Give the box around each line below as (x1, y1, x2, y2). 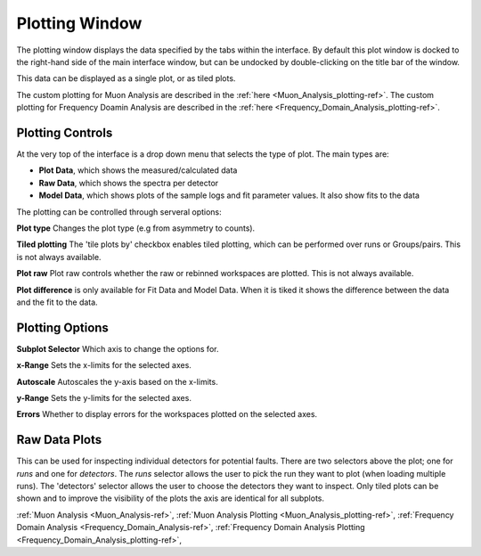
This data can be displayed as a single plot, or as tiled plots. (16, 73, 236, 84)
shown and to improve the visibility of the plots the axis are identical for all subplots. (16, 493, 325, 503)
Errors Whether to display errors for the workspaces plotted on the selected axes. (16, 409, 318, 420)
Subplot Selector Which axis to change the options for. (16, 343, 219, 354)
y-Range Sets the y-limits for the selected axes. (16, 393, 192, 403)
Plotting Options (16, 320, 109, 335)
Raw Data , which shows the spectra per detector (38, 177, 219, 188)
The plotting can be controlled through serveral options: (16, 206, 222, 217)
